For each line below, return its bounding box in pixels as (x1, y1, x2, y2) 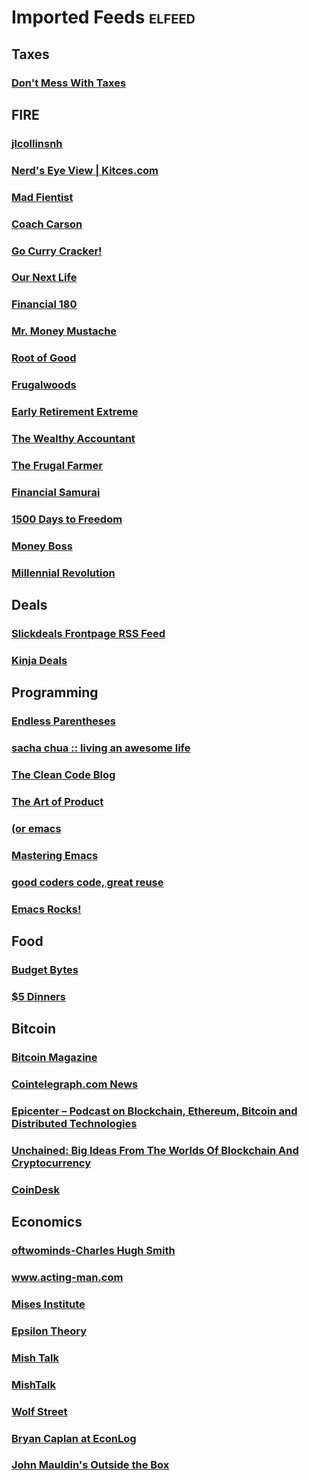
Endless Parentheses (11, 714, 116, 728)
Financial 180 (11, 297, 78, 311)
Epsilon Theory (11, 1324, 88, 1338)
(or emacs (11, 821, 62, 835)
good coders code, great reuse (11, 875, 164, 889)
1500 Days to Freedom (11, 512, 123, 526)
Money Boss (11, 539, 73, 553)
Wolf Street (11, 1404, 68, 1418)
